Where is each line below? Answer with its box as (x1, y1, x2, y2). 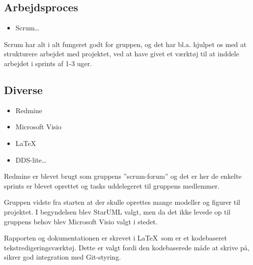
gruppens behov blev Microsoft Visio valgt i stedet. (4, 216, 158, 226)
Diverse (4, 82, 43, 97)
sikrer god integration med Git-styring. (4, 252, 121, 262)
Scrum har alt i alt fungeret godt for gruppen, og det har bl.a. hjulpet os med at (4, 39, 247, 49)
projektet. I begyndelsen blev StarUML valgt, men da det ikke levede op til (4, 206, 231, 217)
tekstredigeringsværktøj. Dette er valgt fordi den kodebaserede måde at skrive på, (4, 242, 250, 252)
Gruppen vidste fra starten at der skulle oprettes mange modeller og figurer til (4, 197, 241, 207)
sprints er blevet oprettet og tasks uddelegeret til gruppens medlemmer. (4, 180, 220, 191)
